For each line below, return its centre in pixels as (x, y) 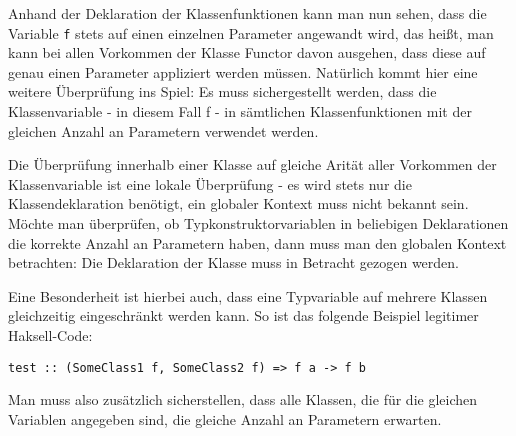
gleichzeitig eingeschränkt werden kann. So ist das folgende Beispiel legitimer (243, 315)
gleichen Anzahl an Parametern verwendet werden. (163, 130)
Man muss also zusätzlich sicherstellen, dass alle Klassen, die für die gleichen (243, 399)
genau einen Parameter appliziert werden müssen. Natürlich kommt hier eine (243, 71)
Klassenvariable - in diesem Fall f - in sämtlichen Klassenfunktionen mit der (240, 111)
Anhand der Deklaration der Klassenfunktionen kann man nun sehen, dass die (247, 13)
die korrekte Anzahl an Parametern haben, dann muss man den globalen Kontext (257, 242)
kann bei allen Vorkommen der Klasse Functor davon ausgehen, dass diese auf (247, 52)
